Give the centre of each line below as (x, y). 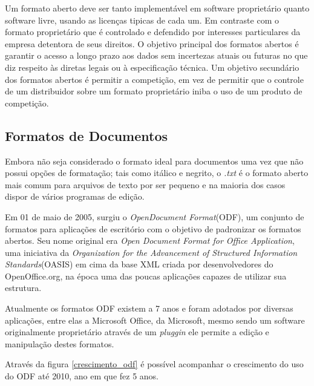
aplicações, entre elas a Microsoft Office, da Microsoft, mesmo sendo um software (155, 320)
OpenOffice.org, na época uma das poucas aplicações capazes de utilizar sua (146, 276)
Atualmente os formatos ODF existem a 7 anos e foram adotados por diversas (149, 308)
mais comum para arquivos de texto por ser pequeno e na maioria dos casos (145, 184)
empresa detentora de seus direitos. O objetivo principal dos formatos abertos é (152, 43)
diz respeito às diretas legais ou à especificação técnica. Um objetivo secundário (152, 67)
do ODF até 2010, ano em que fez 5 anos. (82, 376)
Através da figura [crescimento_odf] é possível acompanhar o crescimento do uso (154, 364)
